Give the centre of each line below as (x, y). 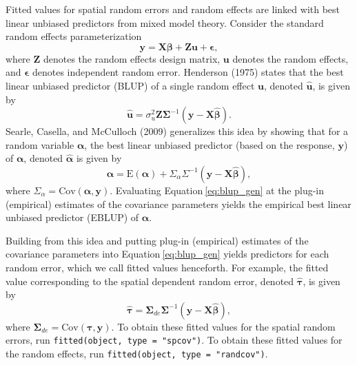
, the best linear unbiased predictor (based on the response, (210, 144)
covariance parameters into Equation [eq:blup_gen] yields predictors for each (167, 254)
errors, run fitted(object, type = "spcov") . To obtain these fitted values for (174, 340)
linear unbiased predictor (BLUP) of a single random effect (130, 85)
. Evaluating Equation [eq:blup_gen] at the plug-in (217, 190)
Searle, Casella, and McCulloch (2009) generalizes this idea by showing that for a (177, 131)
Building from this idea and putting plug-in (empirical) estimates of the (157, 240)
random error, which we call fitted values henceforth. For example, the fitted (167, 267)
